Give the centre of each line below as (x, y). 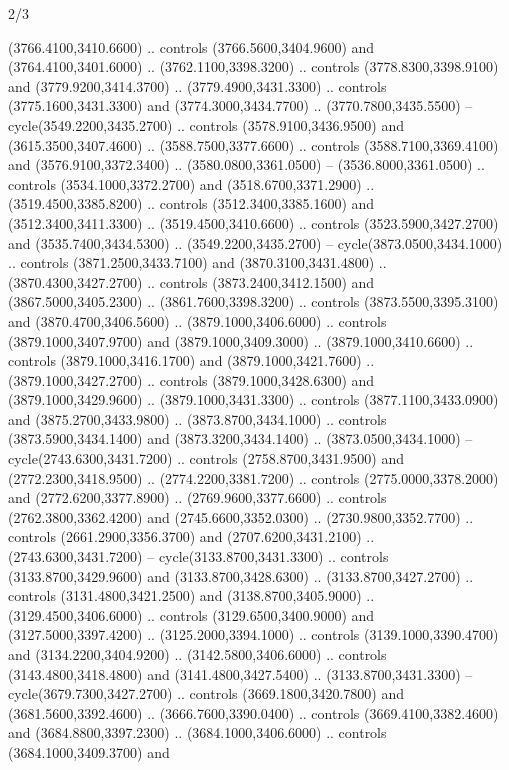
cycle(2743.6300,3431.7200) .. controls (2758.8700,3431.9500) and (206, 458)
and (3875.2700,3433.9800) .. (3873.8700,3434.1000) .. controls (197, 418)
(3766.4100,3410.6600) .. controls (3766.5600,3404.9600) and (191, 46)
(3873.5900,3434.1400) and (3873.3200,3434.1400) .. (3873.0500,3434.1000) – (240, 438)
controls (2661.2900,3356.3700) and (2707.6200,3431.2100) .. (191, 536)
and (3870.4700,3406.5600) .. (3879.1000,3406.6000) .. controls (197, 320)
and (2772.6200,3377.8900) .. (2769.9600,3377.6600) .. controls (197, 497)
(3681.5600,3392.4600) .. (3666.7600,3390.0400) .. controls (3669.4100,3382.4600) (253, 712)
